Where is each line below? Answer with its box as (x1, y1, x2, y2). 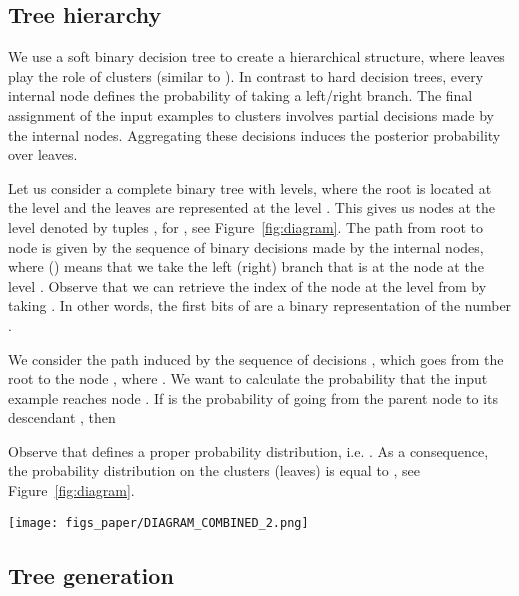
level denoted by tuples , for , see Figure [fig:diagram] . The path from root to (8, 216, 484, 237)
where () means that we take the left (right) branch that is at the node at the (8, 256, 484, 277)
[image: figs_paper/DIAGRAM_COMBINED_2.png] (8, 515, 309, 530)
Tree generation (8, 559, 174, 590)
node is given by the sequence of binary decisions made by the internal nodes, (8, 236, 484, 257)
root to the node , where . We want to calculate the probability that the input (8, 368, 488, 389)
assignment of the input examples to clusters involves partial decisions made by (8, 104, 494, 125)
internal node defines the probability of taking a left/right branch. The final (8, 85, 473, 106)
